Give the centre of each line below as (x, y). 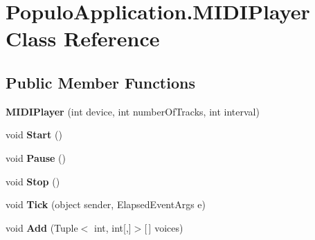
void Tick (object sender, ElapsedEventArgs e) (106, 204)
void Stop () (33, 181)
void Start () (34, 135)
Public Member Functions (100, 82)
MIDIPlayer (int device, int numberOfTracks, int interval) (133, 111)
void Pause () (36, 157)
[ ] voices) (164, 227)
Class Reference (83, 38)
